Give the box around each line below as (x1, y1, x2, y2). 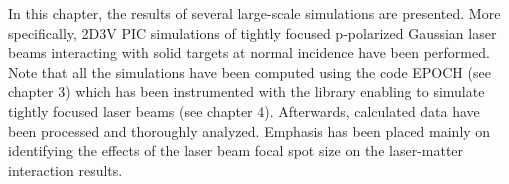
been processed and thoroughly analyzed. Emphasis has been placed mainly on (8, 120, 491, 141)
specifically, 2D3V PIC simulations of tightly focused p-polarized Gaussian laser (8, 22, 497, 43)
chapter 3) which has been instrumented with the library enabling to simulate (8, 81, 485, 102)
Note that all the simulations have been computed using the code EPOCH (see (8, 61, 491, 82)
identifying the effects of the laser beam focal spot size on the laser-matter (8, 140, 464, 161)
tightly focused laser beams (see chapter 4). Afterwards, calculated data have (8, 100, 480, 121)
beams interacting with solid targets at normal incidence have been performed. (8, 42, 490, 63)
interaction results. (8, 159, 123, 180)
